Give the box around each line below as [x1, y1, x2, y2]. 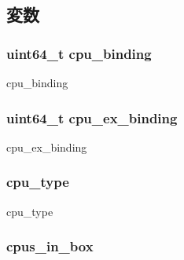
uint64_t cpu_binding [6, 43, 152, 63]
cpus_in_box [6, 236, 94, 256]
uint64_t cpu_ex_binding [6, 108, 178, 127]
